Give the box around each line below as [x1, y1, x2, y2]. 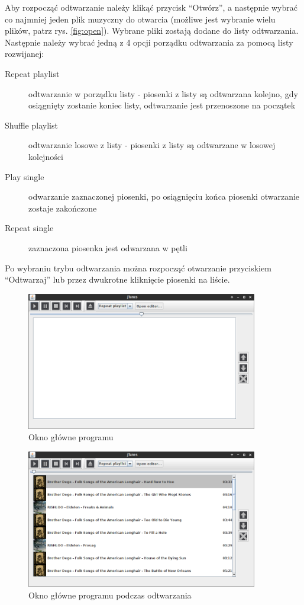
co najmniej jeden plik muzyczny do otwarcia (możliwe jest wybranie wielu [5, 12, 276, 25]
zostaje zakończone [28, 201, 97, 214]
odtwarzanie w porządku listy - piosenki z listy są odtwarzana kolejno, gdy [28, 87, 298, 100]
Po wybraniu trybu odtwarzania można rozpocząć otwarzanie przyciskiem [5, 261, 271, 274]
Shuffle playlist [5, 119, 58, 131]
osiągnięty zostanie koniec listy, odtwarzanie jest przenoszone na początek [28, 99, 296, 111]
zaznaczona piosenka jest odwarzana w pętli [28, 241, 187, 254]
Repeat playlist [5, 67, 60, 79]
